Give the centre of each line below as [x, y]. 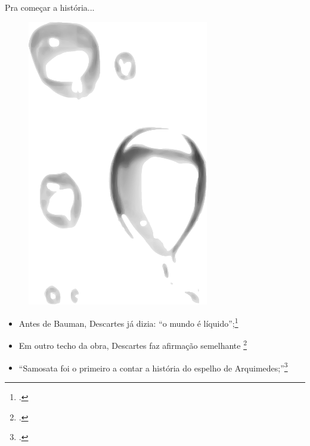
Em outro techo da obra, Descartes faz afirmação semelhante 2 [133, 345]
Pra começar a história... [50, 7]
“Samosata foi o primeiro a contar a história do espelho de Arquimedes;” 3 [153, 367]
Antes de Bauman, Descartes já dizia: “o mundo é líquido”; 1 [128, 322]
